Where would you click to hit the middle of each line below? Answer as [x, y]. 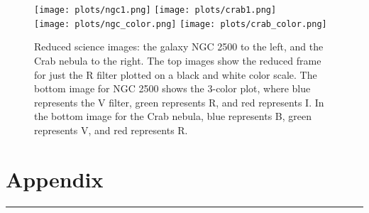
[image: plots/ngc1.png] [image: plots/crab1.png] [155, 10]
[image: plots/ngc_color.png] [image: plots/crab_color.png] [181, 24]
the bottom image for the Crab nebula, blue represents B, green [173, 116]
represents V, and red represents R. [111, 130]
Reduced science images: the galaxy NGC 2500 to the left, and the [179, 47]
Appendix [55, 179]
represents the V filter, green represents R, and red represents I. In [179, 102]
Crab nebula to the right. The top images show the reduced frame [178, 60]
